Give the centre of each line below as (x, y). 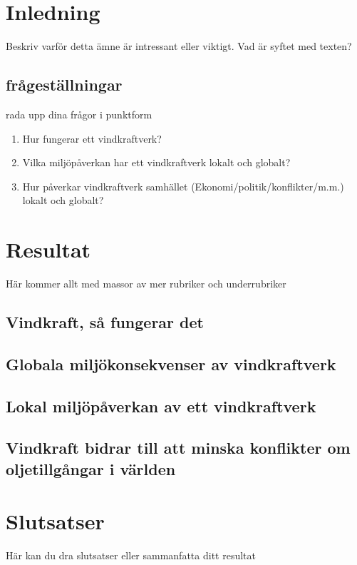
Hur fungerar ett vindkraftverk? (92, 138)
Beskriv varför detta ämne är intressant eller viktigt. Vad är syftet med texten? (179, 46)
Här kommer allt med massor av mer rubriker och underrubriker (146, 284)
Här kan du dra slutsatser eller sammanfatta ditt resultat (131, 555)
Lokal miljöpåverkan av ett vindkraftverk (161, 406)
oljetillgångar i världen (91, 468)
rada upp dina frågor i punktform (79, 114)
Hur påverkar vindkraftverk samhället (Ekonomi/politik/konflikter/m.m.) (183, 186)
